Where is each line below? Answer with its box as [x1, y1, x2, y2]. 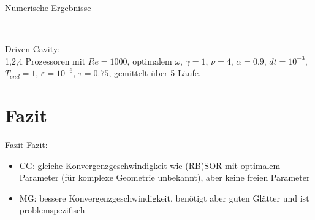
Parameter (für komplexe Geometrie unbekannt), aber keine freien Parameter [19, 171, 310, 184]
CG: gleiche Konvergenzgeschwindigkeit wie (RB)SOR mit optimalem [19, 159, 281, 171]
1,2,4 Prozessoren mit [5, 54, 86, 67]
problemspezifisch [19, 203, 85, 216]
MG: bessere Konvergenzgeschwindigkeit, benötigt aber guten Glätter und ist [19, 191, 309, 204]
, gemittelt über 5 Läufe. [108, 66, 201, 79]
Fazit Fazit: [5, 138, 48, 151]
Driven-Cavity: [5, 42, 61, 55]
